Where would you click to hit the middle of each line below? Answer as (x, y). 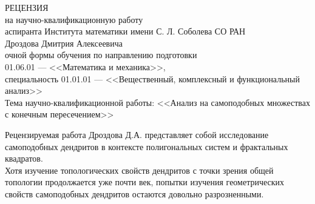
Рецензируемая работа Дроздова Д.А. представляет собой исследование (137, 134)
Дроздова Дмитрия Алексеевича (64, 43)
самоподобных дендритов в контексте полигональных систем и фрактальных (147, 146)
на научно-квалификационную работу (74, 19)
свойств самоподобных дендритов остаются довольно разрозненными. (134, 193)
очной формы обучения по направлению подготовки (101, 55)
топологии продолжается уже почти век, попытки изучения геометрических (145, 182)
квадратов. (24, 158)
